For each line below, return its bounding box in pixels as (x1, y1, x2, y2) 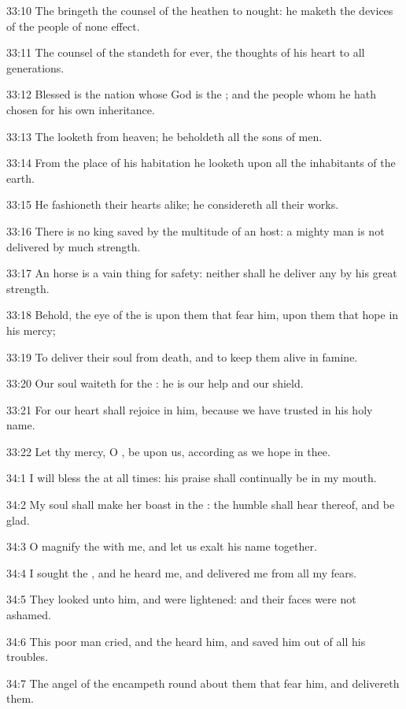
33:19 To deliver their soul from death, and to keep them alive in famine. (6, 348, 358, 365)
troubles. (6, 648, 49, 665)
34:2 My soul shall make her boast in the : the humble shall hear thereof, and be (6, 496, 395, 513)
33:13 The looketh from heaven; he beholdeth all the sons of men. (6, 128, 323, 144)
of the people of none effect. (6, 17, 140, 34)
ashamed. (6, 607, 51, 623)
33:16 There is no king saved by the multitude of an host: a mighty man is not (6, 222, 385, 239)
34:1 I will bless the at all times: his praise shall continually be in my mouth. (6, 470, 377, 486)
